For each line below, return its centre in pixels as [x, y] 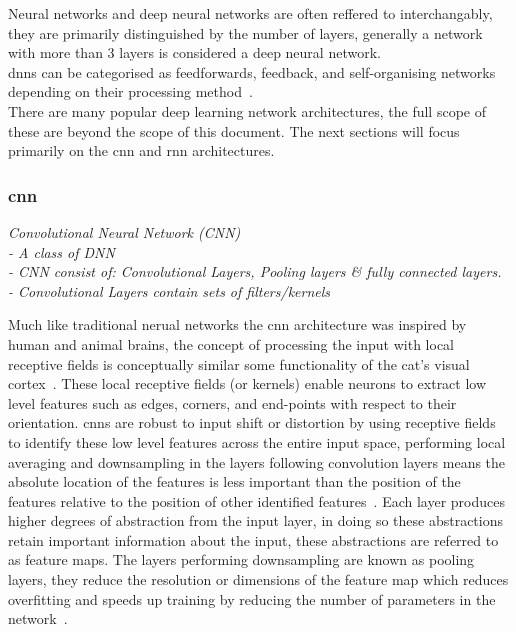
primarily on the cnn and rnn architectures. [141, 150]
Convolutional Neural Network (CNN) [124, 231]
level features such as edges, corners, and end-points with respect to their [232, 402]
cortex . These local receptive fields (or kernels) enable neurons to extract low [247, 383]
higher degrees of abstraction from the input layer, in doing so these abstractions [255, 520]
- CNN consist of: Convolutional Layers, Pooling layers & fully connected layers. [255, 271]
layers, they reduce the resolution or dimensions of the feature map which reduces [258, 579]
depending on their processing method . [130, 91]
